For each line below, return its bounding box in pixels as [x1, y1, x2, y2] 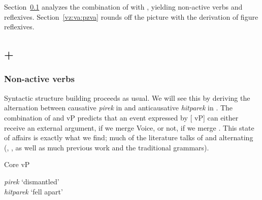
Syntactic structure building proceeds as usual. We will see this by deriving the [4, 92, 250, 103]
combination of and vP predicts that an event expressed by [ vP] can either [4, 112, 239, 123]
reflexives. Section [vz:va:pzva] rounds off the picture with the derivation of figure [4, 11, 258, 22]
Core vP [4, 159, 30, 170]
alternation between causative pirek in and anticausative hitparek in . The [4, 102, 233, 113]
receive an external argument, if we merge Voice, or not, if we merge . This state [4, 122, 254, 133]
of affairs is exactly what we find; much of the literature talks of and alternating [4, 132, 253, 143]
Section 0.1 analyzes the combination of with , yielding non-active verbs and [4, 2, 243, 12]
